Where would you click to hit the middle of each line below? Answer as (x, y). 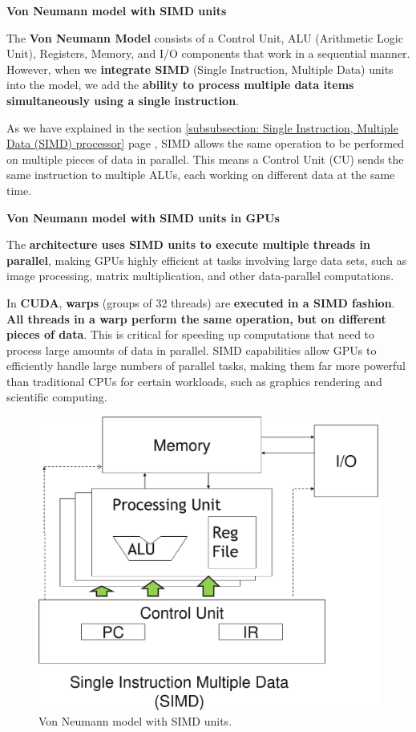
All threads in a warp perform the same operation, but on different (196, 318)
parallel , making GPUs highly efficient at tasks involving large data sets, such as (207, 260)
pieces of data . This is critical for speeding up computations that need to (191, 334)
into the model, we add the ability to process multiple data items (180, 85)
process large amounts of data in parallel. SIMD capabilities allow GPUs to (192, 350)
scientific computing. (57, 397)
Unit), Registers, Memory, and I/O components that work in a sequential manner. (208, 53)
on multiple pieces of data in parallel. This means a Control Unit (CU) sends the (205, 159)
